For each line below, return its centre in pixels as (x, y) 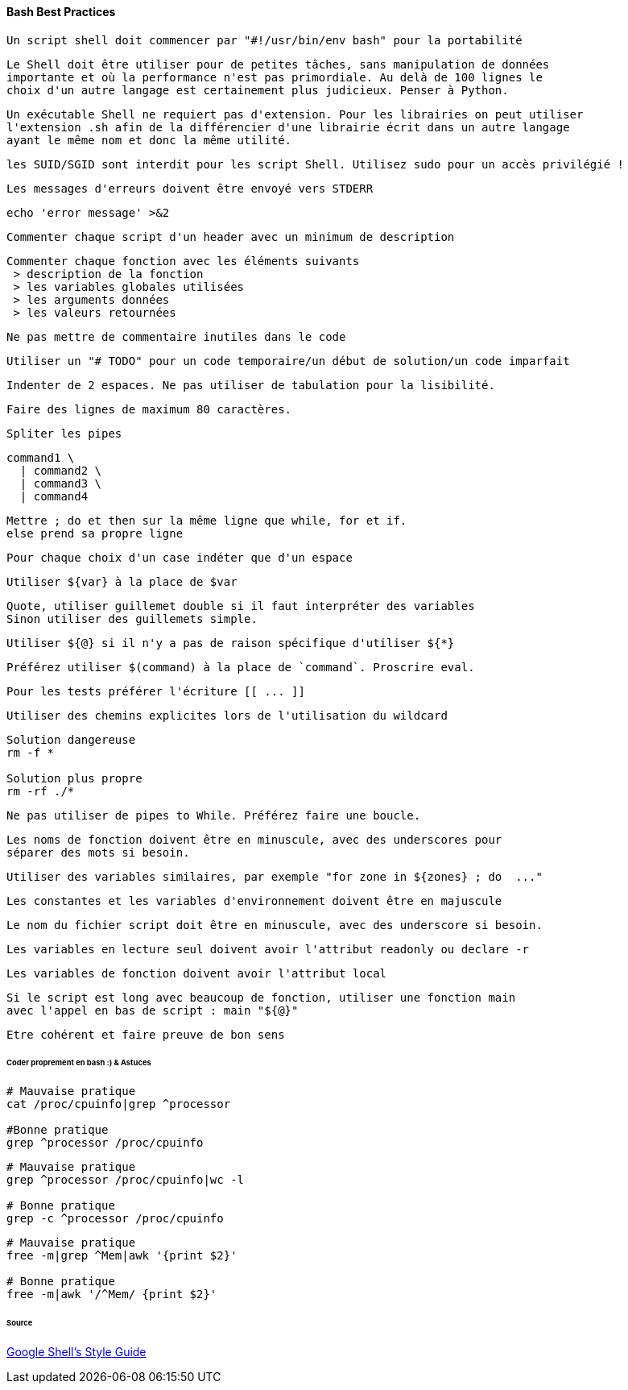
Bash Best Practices (61, 12)
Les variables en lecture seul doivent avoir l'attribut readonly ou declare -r (268, 949)
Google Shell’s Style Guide (76, 1351)
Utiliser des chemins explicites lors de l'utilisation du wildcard (227, 715)
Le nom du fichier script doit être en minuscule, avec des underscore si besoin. (275, 925)
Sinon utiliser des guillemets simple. (132, 618)
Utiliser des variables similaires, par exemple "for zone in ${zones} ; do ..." (275, 876)
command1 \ (41, 457)
